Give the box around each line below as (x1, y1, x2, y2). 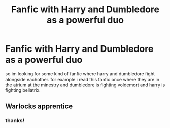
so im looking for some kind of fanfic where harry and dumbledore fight (5, 70, 155, 77)
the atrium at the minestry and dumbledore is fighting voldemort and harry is (5, 82, 165, 88)
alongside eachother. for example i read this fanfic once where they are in (5, 76, 160, 82)
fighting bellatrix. (5, 87, 41, 93)
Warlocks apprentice (5, 102, 73, 111)
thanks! (5, 117, 25, 124)
